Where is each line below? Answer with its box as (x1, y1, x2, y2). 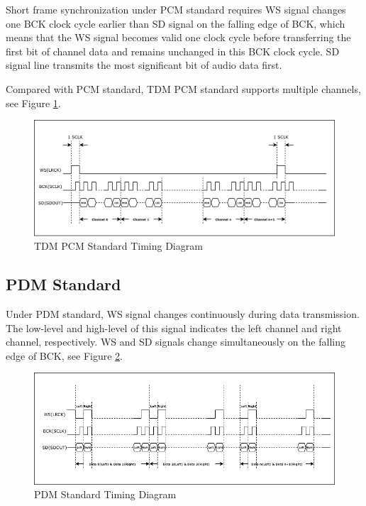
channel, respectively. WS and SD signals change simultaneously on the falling (6, 334, 345, 349)
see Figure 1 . (6, 95, 61, 110)
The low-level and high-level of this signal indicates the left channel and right (6, 320, 342, 335)
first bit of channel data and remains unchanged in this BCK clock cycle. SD (6, 43, 340, 58)
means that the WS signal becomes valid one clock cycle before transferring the (6, 30, 351, 45)
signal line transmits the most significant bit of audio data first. (6, 57, 282, 72)
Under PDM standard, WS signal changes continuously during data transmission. (6, 307, 360, 321)
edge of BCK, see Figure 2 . (6, 348, 123, 363)
